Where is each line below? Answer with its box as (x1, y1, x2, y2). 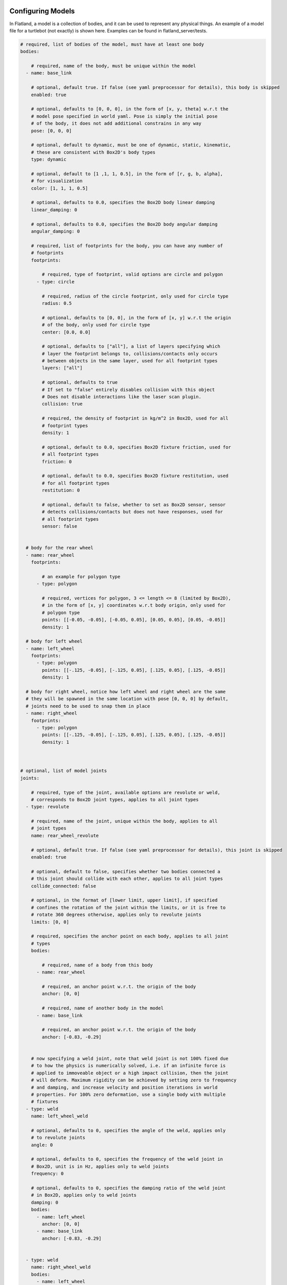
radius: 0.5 (42, 300, 72, 306)
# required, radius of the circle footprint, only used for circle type (42, 293, 229, 299)
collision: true (42, 401, 83, 407)
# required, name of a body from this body (42, 962, 153, 968)
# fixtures (31, 1099, 58, 1105)
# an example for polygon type (42, 574, 120, 579)
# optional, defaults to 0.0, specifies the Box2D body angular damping (31, 221, 218, 227)
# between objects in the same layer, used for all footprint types (42, 358, 218, 364)
